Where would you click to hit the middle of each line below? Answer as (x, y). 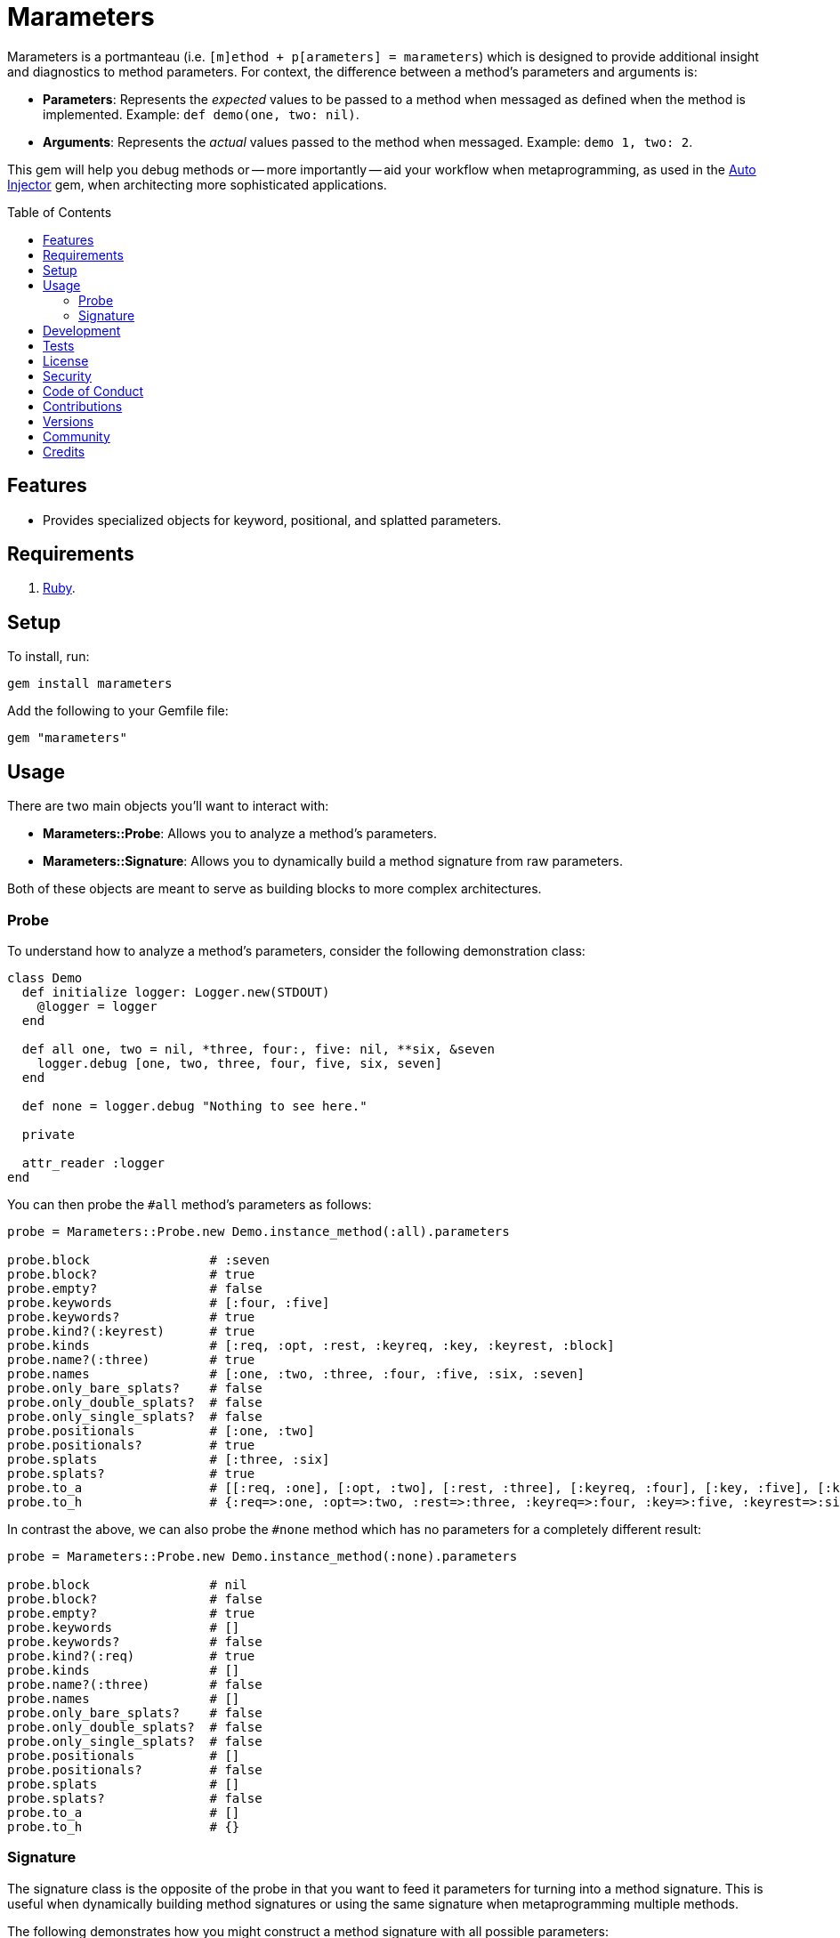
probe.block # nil (127, 1584)
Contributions (83, 406)
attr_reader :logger (93, 1163)
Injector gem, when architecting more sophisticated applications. (197, 184)
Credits (64, 451)
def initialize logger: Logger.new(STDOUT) (176, 992)
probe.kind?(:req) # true (131, 1655)
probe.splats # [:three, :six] (169, 1459)
